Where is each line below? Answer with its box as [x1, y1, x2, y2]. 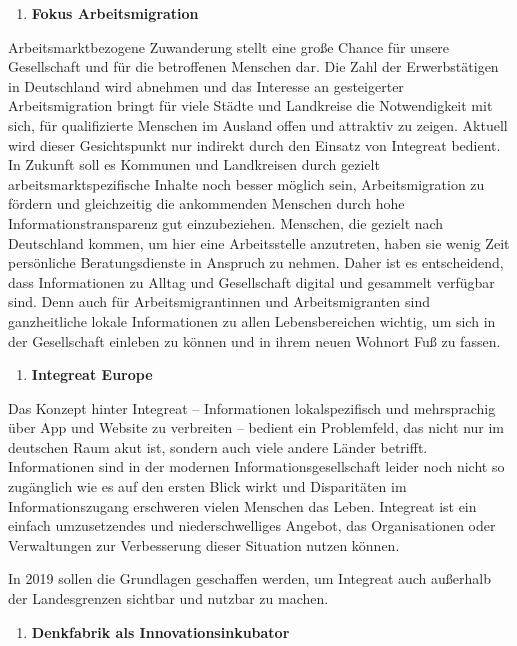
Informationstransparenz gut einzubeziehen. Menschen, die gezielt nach [8, 212, 444, 233]
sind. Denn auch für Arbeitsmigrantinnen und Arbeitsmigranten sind [8, 291, 430, 312]
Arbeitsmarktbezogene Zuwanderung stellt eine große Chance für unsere [8, 36, 450, 57]
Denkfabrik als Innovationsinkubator [31, 621, 290, 642]
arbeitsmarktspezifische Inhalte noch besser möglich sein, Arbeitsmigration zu [8, 173, 485, 194]
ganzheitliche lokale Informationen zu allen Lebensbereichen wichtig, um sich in [8, 310, 496, 331]
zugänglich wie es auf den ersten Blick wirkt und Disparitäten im [8, 476, 407, 497]
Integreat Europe [31, 364, 153, 385]
